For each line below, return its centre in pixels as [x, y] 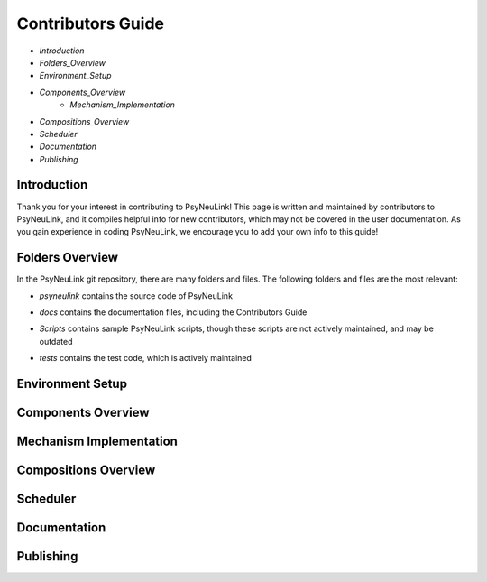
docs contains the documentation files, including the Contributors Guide [173, 312]
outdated [56, 341]
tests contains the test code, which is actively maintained [146, 358]
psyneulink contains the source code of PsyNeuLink [136, 296]
